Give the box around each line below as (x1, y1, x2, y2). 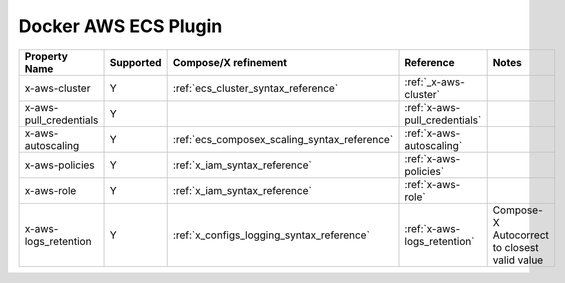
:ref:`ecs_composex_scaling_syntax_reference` (172, 132, 394, 146)
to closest (492, 240, 539, 254)
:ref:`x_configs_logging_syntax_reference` (172, 228, 370, 242)
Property (24, 49, 69, 63)
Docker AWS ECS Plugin (18, 15, 223, 37)
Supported (109, 55, 162, 69)
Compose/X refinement (172, 55, 288, 69)
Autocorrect (492, 228, 550, 242)
